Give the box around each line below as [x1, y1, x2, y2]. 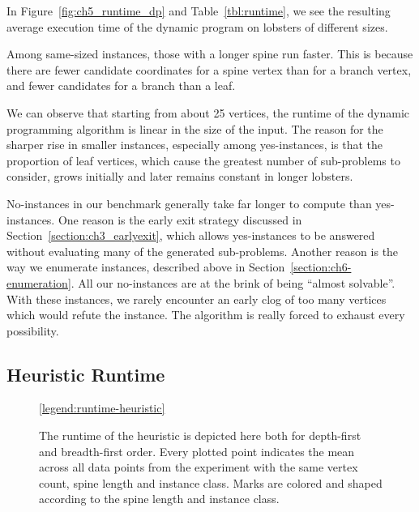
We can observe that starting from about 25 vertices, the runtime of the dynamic [6, 104, 410, 121]
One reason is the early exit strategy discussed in [58, 211, 302, 228]
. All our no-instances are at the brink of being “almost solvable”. [71, 274, 395, 291]
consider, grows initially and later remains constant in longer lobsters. [6, 168, 353, 185]
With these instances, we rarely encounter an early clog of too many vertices [6, 290, 387, 307]
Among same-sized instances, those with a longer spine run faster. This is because [6, 45, 413, 62]
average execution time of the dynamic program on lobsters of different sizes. [6, 18, 388, 35]
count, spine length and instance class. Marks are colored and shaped [39, 474, 383, 491]
